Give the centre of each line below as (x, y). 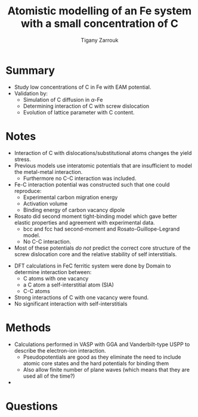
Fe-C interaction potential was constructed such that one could (92, 184)
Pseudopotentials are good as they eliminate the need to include (102, 357)
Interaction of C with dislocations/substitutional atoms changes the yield (103, 153)
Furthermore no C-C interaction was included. (80, 178)
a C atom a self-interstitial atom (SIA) (68, 285)
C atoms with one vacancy (56, 278)
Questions (32, 406)
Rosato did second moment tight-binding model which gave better (95, 216)
